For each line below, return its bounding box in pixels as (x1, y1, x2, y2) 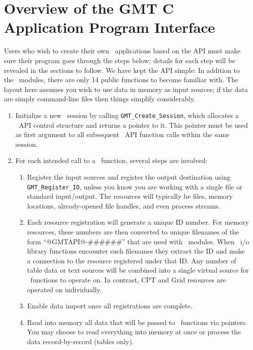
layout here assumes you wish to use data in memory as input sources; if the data (4, 84, 248, 94)
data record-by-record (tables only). (27, 336, 134, 346)
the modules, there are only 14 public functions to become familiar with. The (4, 74, 238, 85)
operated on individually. (27, 284, 102, 294)
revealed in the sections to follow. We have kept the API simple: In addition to (4, 65, 240, 75)
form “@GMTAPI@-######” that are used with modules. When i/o (27, 236, 249, 246)
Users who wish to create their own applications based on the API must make (4, 46, 241, 56)
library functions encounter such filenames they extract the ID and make (27, 246, 245, 256)
